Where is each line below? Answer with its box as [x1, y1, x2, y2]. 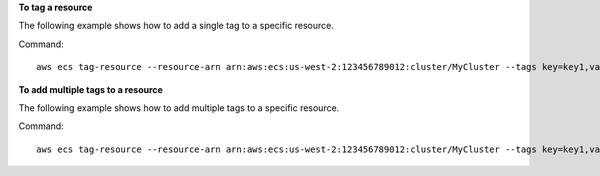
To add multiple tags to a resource [18, 83, 164, 95]
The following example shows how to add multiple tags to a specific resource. [18, 101, 340, 114]
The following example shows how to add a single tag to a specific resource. [18, 20, 334, 32]
